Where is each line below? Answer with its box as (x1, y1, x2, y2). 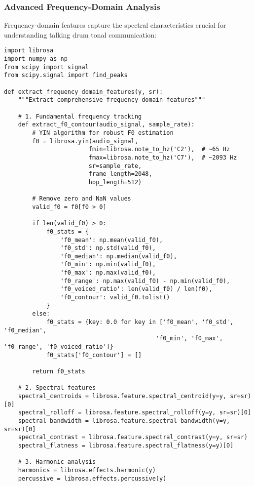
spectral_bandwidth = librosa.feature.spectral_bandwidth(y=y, (18, 417, 230, 424)
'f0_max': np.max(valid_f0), (60, 269, 156, 277)
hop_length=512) (88, 178, 142, 186)
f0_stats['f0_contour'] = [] (46, 351, 142, 359)
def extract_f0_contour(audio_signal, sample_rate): (18, 121, 195, 128)
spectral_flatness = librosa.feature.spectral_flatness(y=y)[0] (18, 442, 234, 449)
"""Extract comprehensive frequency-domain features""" (18, 96, 206, 104)
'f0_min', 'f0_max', (155, 335, 223, 342)
